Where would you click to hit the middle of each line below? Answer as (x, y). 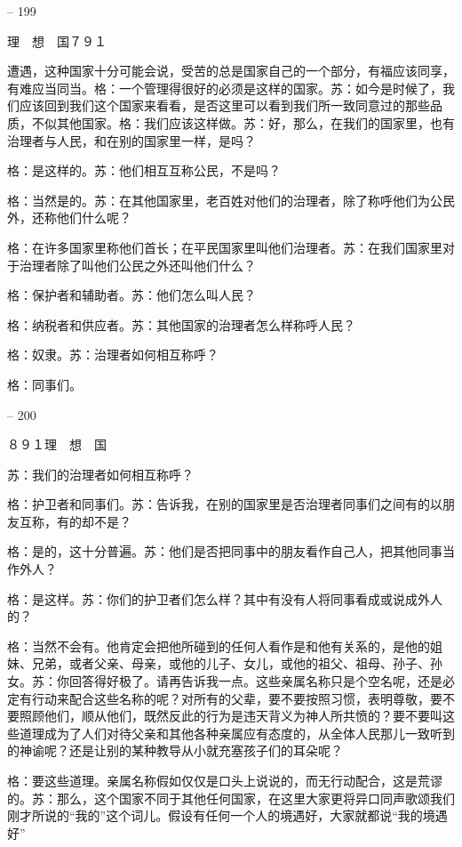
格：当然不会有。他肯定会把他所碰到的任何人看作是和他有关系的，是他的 (219, 645)
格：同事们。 (44, 384)
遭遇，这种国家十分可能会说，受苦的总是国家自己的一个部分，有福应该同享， (231, 71)
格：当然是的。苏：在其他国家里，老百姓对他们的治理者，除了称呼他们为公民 (231, 200)
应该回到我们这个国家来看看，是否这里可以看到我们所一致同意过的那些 (224, 105)
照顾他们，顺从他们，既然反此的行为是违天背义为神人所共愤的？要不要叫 (231, 716)
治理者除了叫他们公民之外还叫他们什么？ (137, 265)
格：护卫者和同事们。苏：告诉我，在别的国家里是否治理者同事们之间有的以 (225, 504)
